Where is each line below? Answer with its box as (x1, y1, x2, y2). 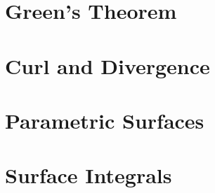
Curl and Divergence (5, 51, 210, 80)
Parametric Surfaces (5, 106, 204, 134)
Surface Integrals (5, 161, 172, 190)
